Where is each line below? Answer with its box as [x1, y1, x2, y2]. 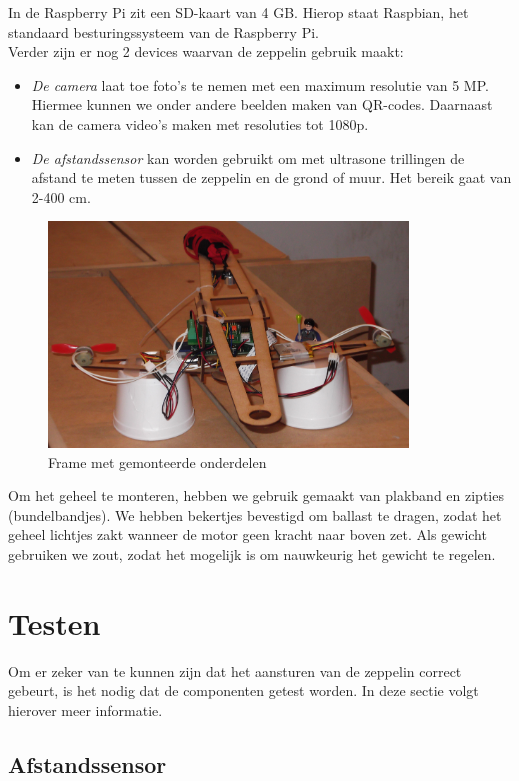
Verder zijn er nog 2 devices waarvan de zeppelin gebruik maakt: [8, 41, 404, 62]
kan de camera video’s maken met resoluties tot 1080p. [31, 113, 369, 134]
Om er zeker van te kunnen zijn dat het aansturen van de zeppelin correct [8, 660, 462, 681]
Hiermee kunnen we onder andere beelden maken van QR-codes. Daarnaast [31, 94, 493, 115]
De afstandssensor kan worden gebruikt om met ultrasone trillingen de [31, 147, 465, 168]
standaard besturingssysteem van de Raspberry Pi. [8, 21, 319, 42]
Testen [8, 602, 101, 643]
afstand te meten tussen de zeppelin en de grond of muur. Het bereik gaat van [31, 167, 512, 188]
